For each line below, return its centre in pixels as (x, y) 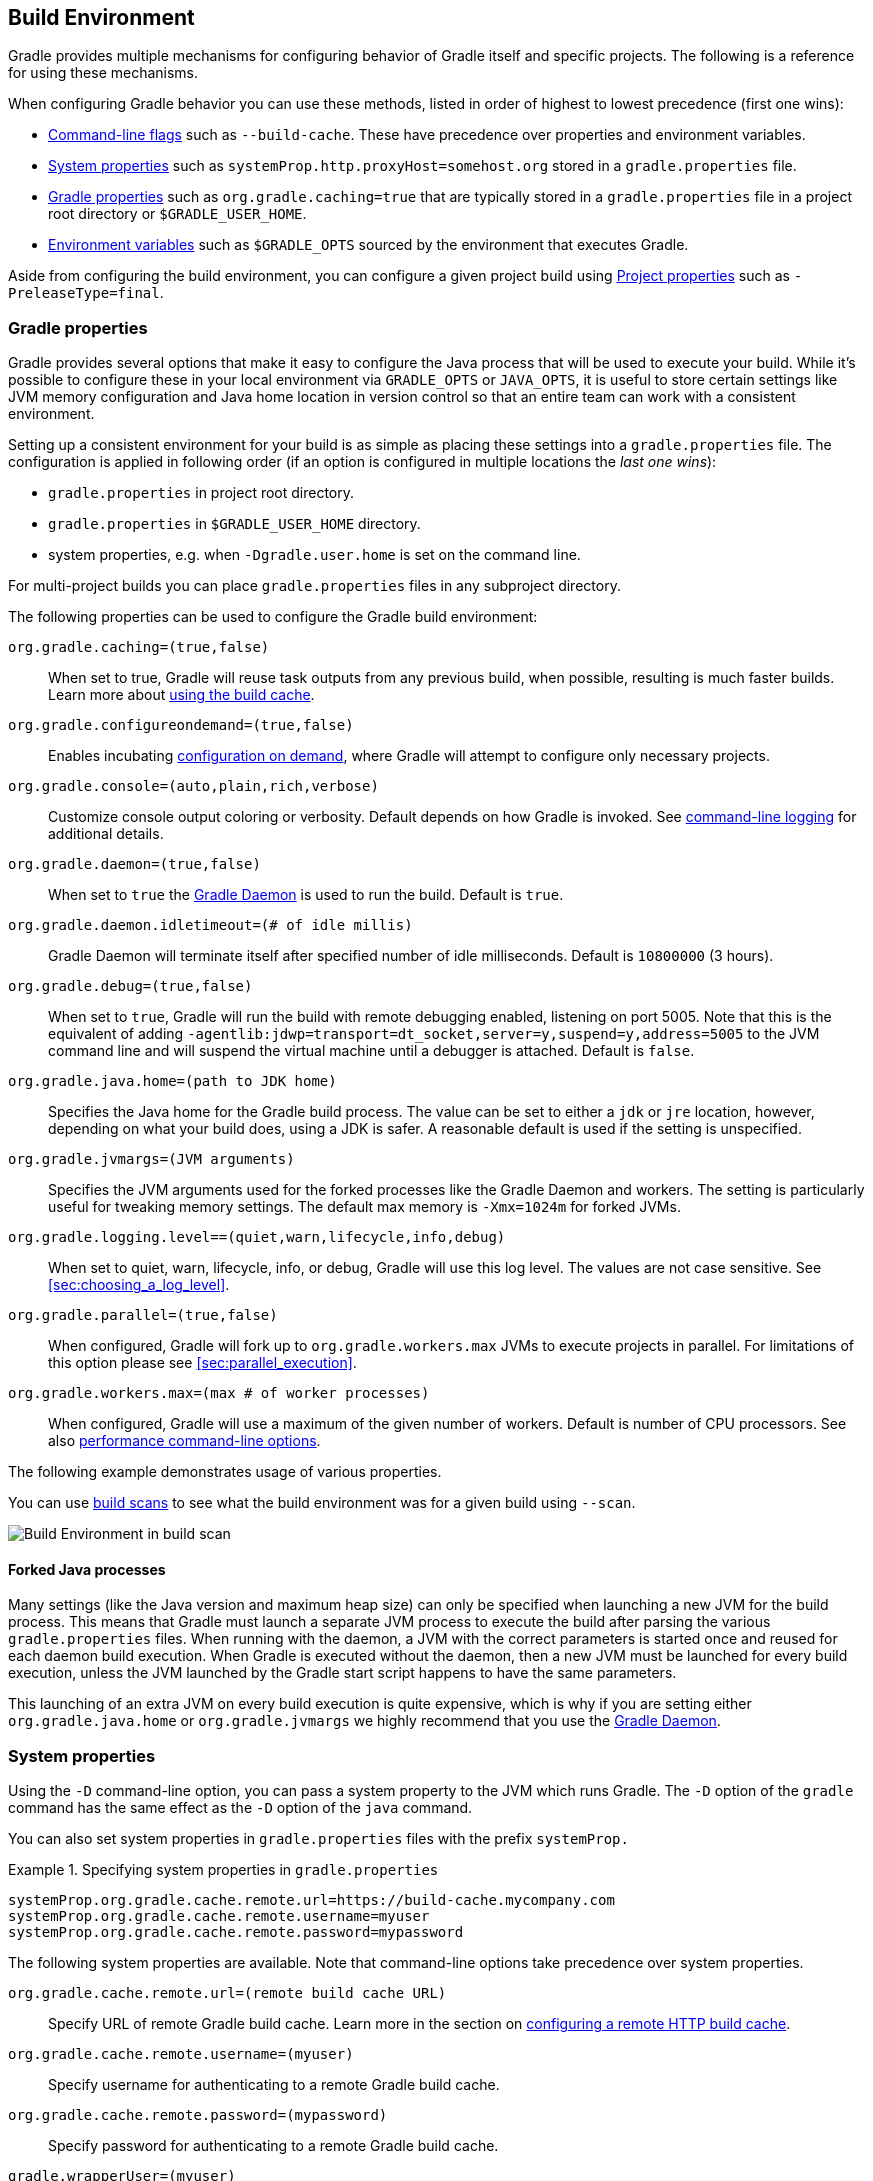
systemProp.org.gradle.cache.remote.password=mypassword (236, 1932)
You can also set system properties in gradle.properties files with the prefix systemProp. (318, 1839)
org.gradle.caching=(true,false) (139, 647)
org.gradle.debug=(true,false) (130, 986)
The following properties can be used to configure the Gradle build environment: (273, 617)
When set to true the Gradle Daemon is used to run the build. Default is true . (306, 895)
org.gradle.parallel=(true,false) (143, 1315)
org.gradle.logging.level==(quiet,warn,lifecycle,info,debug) (257, 1237)
